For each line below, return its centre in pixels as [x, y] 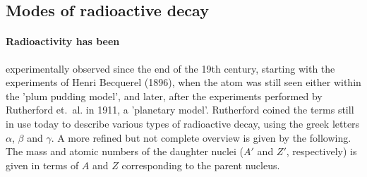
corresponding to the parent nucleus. [201, 165]
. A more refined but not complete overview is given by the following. [201, 137]
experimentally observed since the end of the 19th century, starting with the [170, 68]
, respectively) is [321, 151]
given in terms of [42, 165]
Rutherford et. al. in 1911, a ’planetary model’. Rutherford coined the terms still [180, 110]
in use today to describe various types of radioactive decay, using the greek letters [183, 123]
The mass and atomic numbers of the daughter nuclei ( [125, 151]
